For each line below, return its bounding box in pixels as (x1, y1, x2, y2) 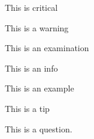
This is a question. (5, 122, 72, 135)
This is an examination (5, 42, 89, 54)
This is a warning (5, 21, 69, 34)
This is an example (5, 82, 74, 94)
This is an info (5, 61, 58, 74)
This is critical (5, 1, 58, 13)
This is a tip (5, 102, 50, 114)
